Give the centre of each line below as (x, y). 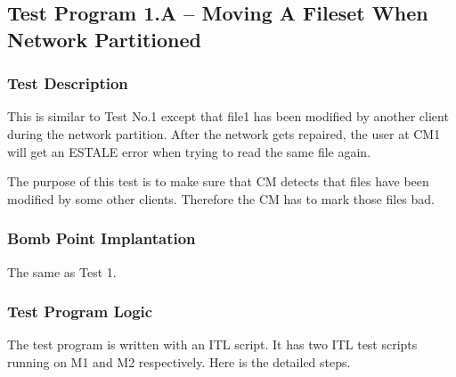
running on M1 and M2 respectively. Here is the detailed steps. (179, 361)
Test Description (68, 83)
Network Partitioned (104, 39)
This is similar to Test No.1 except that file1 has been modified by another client (228, 116)
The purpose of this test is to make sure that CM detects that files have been (218, 181)
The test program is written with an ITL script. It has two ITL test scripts (212, 344)
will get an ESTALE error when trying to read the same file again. (189, 151)
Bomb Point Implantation (102, 238)
